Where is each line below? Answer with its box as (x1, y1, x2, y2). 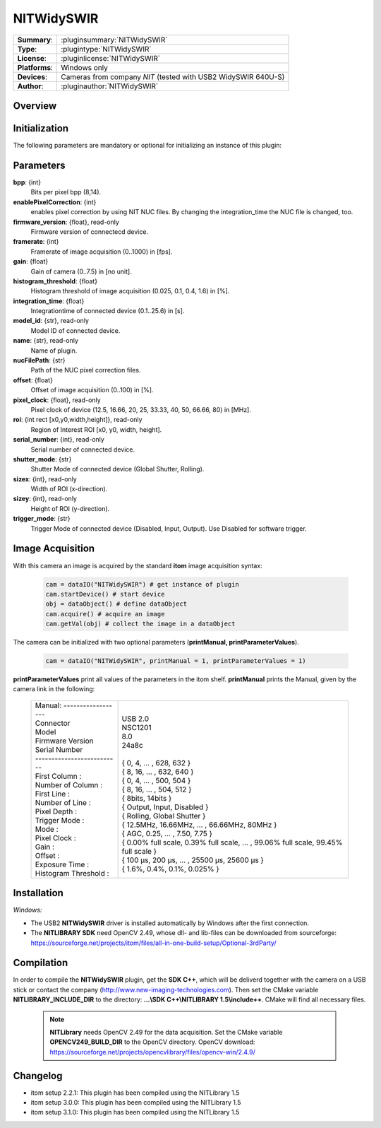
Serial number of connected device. (30, 445, 135, 454)
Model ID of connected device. (30, 326, 121, 335)
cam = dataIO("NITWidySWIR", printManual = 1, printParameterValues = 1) (45, 657, 306, 665)
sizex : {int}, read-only (13, 474, 77, 483)
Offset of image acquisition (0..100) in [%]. (30, 386, 154, 394)
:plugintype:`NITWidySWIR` (61, 44, 152, 54)
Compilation (13, 957, 68, 969)
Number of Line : (35, 797, 91, 807)
